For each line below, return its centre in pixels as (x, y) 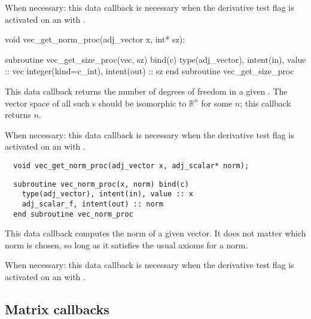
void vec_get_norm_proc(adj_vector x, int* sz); (95, 39)
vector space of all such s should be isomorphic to (96, 103)
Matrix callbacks (57, 309)
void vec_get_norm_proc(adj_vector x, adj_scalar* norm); (131, 165)
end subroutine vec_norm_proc (73, 214)
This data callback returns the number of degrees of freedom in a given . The (146, 91)
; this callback (266, 103)
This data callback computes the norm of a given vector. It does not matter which (155, 233)
